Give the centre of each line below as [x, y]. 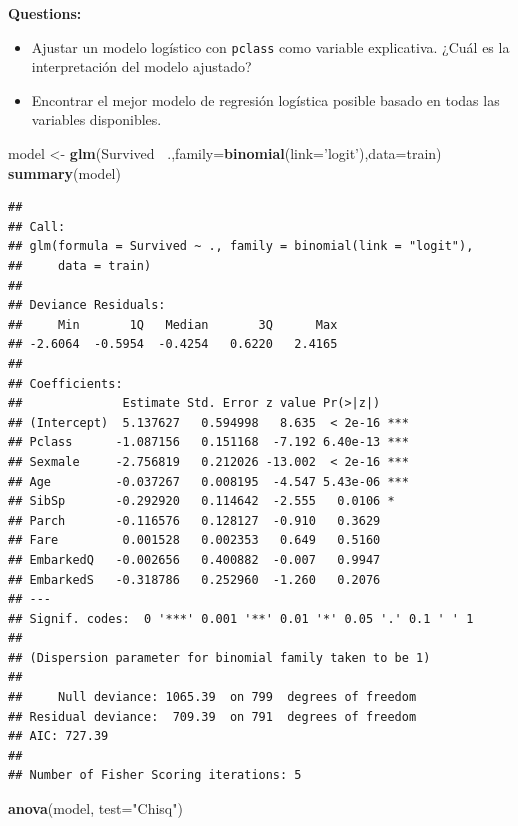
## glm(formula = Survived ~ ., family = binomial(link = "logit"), [241, 246]
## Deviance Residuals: [87, 305]
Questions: [45, 13]
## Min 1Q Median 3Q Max [173, 324]
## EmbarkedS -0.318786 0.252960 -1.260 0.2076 [194, 579]
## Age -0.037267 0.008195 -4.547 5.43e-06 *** [208, 481]
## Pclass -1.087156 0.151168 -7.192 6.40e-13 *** [208, 442]
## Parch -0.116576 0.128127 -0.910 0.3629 [194, 520]
